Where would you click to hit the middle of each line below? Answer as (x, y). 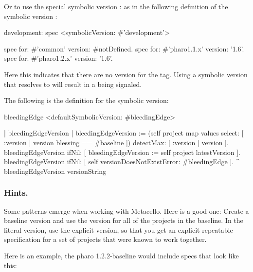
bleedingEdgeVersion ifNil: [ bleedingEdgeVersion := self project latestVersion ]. (122, 152)
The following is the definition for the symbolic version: (86, 100)
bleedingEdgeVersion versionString (55, 171)
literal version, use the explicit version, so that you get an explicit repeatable (118, 229)
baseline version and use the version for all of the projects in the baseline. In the (124, 220)
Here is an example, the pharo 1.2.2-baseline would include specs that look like (121, 255)
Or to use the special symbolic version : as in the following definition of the (116, 6)
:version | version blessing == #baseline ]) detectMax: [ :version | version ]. (116, 142)
